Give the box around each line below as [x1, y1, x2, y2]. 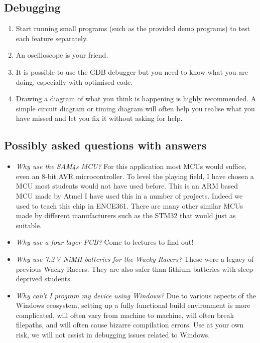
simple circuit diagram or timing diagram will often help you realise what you [16, 103, 255, 113]
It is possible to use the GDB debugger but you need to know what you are [16, 66, 248, 77]
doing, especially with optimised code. [16, 76, 133, 87]
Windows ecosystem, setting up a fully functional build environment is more [16, 300, 250, 310]
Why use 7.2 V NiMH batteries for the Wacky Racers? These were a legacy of [16, 253, 254, 264]
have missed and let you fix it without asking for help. [16, 113, 183, 123]
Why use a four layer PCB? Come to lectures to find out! [16, 237, 194, 247]
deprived [16, 273, 42, 284]
